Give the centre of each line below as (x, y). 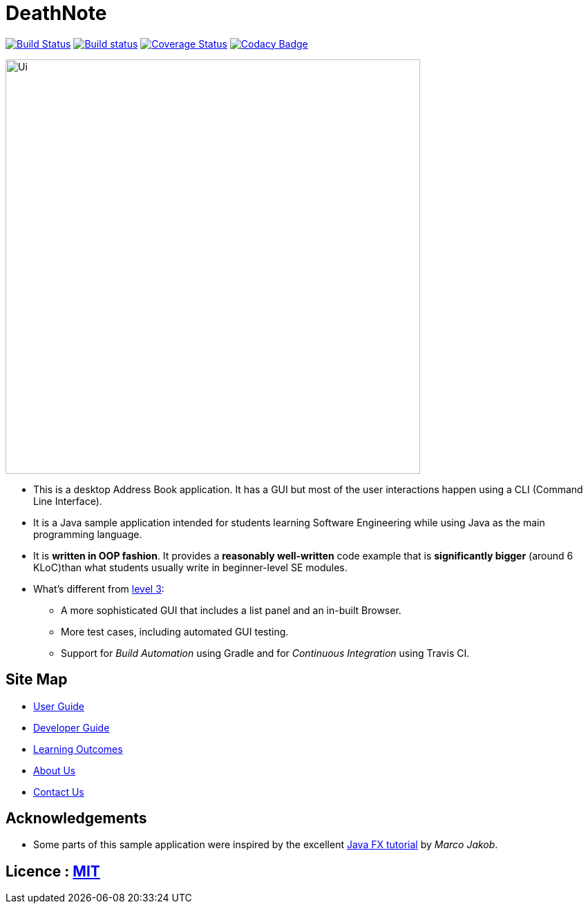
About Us (55, 770)
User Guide (59, 706)
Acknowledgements (76, 819)
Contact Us (59, 792)
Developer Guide (72, 727)
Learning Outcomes (78, 749)
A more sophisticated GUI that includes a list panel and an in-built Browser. (231, 610)
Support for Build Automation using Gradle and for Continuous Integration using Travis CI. (265, 653)
